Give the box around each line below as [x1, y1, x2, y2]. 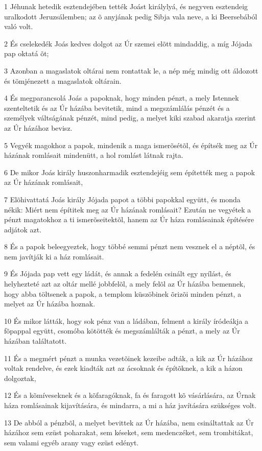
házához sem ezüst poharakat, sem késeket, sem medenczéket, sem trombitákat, [4, 427, 253, 438]
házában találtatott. [4, 336, 67, 346]
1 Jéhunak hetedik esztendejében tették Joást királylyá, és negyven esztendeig [4, 1, 248, 11]
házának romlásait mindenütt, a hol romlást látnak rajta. [4, 150, 183, 160]
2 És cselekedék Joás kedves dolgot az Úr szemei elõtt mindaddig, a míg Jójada [4, 38, 252, 49]
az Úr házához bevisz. [4, 122, 73, 133]
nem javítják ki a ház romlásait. [4, 251, 104, 262]
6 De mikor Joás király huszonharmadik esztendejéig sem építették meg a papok [4, 167, 255, 177]
